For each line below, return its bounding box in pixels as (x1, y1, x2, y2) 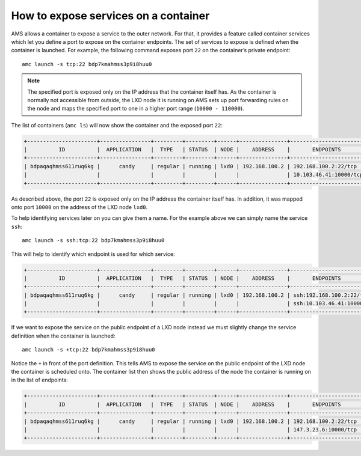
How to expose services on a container (11, 9, 210, 22)
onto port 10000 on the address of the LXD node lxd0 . (11, 203, 148, 210)
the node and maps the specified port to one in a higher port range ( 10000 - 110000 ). (27, 105, 244, 112)
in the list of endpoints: (11, 376, 69, 384)
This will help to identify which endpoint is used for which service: (11, 250, 175, 258)
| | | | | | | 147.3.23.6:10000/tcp (23, 426, 357, 433)
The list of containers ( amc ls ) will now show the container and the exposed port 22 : (11, 121, 223, 129)
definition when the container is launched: (11, 332, 116, 339)
